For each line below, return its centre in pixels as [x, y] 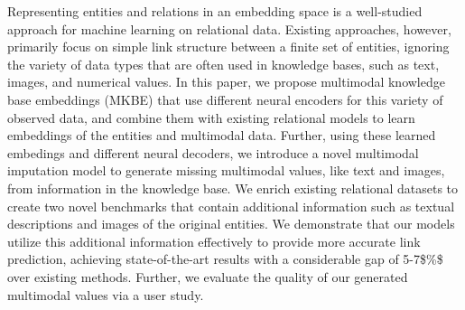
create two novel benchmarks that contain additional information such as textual [231, 206]
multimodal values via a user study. [106, 294]
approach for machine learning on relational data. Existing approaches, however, [229, 28]
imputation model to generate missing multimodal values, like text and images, [226, 170]
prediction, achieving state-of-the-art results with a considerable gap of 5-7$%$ [225, 259]
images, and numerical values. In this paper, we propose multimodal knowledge [226, 82]
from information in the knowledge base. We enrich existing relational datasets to [233, 188]
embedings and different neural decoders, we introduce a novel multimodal [213, 152]
